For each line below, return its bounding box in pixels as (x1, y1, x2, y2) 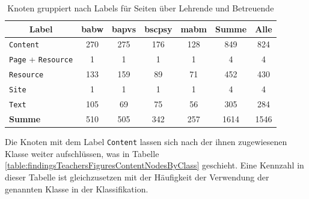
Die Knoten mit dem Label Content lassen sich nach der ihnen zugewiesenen (5, 135, 287, 148)
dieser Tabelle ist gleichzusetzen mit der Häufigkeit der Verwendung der (5, 170, 269, 183)
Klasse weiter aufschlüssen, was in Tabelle (5, 147, 159, 159)
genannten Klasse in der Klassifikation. (5, 182, 148, 195)
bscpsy (144, 22, 173, 35)
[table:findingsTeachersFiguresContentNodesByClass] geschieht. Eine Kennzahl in (5, 159, 304, 171)
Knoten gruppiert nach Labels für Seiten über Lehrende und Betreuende (7, 2, 274, 14)
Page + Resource (9, 53, 73, 65)
